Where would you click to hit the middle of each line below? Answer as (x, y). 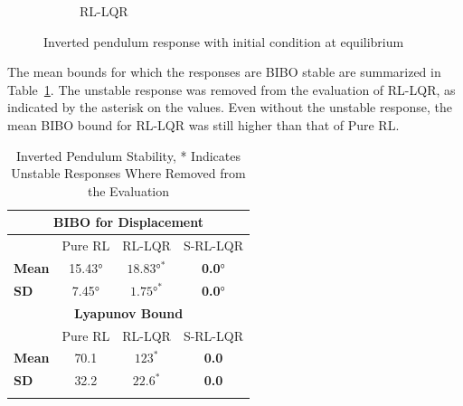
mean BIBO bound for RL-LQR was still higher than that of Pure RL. (203, 124)
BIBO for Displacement (128, 222)
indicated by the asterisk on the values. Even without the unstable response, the (230, 107)
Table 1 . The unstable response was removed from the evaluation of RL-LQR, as (231, 89)
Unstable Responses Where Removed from (128, 173)
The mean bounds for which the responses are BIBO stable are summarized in (224, 72)
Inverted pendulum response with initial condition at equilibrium (224, 41)
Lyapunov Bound (128, 312)
